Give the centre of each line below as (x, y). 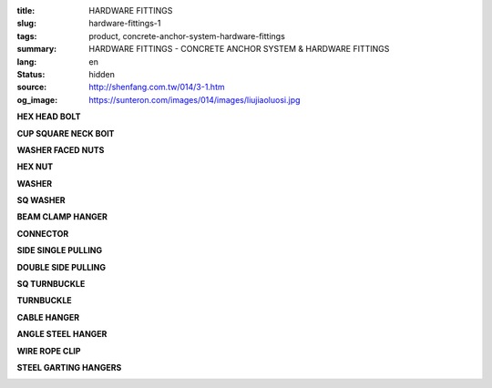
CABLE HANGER (48, 317)
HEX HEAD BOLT (49, 117)
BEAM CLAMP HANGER (62, 217)
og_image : (37, 99)
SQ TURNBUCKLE (51, 284)
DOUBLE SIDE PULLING (61, 267)
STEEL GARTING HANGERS (69, 367)
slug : (26, 24)
